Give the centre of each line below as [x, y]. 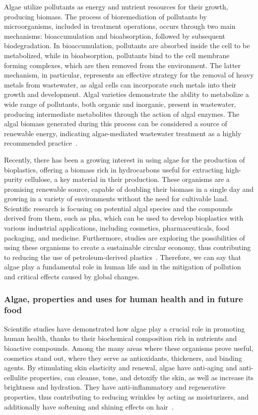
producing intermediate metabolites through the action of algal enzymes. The [122, 114]
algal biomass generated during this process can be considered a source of [116, 124]
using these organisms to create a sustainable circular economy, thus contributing [128, 247]
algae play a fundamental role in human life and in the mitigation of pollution [123, 267]
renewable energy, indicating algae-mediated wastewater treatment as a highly [123, 133]
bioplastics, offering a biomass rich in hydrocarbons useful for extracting [114, 169]
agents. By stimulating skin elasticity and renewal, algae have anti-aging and [121, 368]
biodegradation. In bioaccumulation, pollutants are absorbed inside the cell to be [127, 45]
